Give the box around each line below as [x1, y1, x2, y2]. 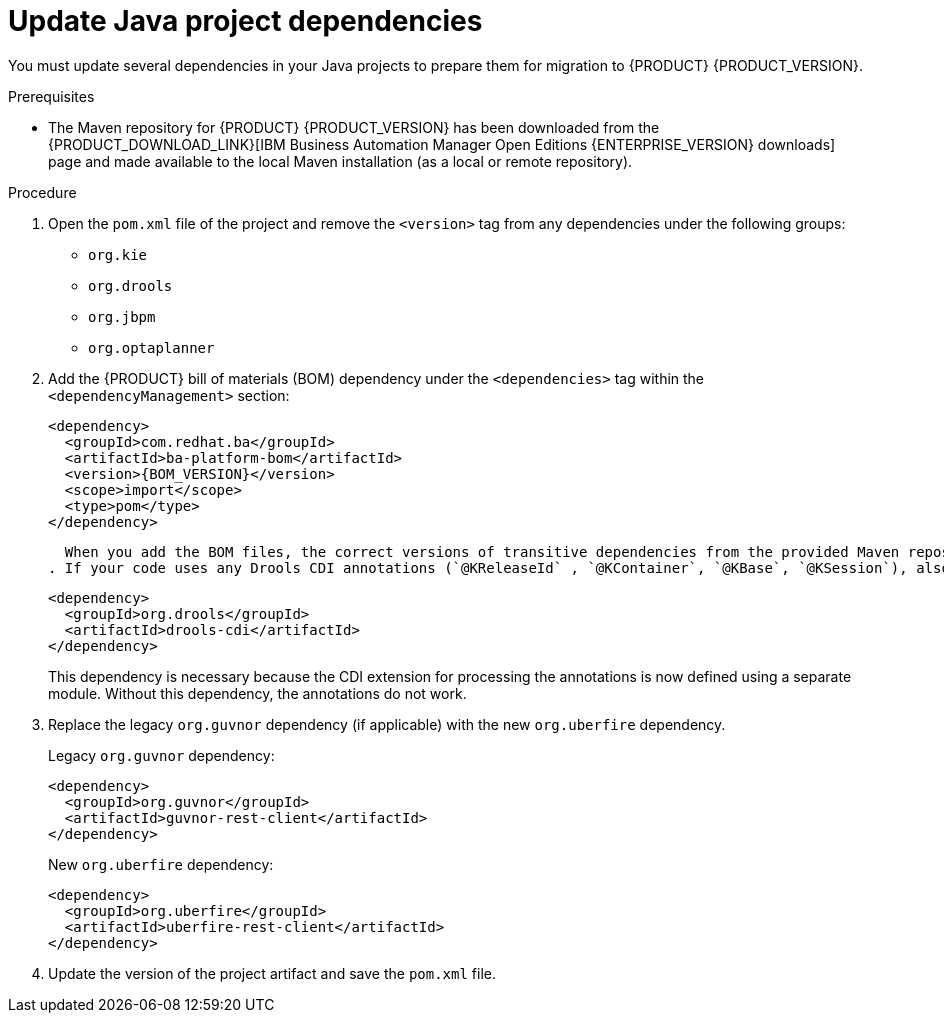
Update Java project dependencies [8, 4, 483, 38]
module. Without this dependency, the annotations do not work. [48, 684, 467, 702]
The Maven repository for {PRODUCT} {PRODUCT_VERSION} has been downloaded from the [48, 118, 660, 136]
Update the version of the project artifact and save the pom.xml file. [48, 964, 497, 982]
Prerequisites [8, 87, 95, 105]
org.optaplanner [88, 339, 215, 356]
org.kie [88, 246, 148, 263]
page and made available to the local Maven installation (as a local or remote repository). [48, 152, 633, 170]
